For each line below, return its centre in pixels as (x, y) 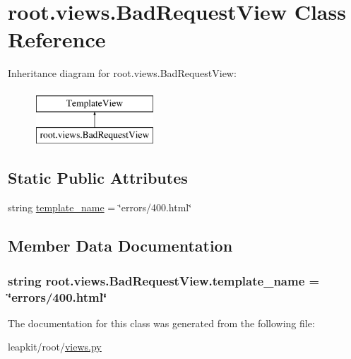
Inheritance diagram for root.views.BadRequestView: (122, 73)
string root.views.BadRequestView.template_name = (164, 280)
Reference (57, 39)
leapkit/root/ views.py (55, 347)
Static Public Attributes (98, 178)
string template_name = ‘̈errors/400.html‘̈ (100, 207)
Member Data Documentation (120, 246)
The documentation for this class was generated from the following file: (161, 323)
